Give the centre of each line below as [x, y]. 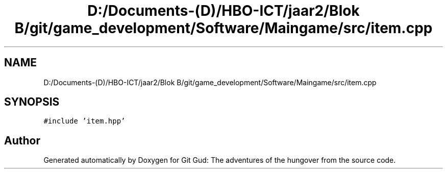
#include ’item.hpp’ [84, 121]
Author [22, 140]
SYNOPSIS [32, 102]
